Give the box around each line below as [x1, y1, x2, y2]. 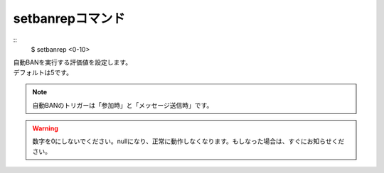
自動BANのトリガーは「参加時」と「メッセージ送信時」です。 [32, 101, 213, 109]
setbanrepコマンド [13, 11, 126, 26]
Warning [32, 124, 58, 133]
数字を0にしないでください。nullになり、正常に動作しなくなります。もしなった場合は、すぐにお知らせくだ [32, 137, 345, 145]
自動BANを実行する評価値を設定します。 [13, 58, 132, 67]
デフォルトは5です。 [13, 68, 73, 77]
